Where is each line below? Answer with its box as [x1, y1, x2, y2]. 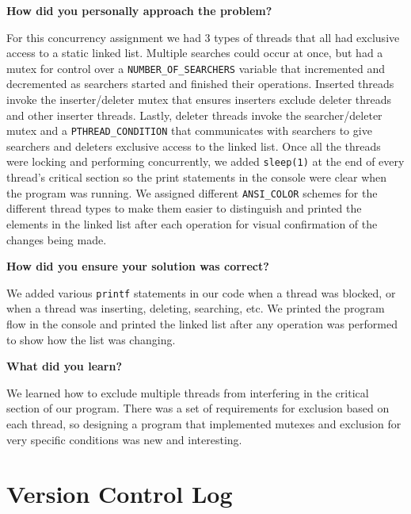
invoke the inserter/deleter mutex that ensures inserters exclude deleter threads [6, 91, 392, 108]
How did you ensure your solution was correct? [6, 258, 269, 274]
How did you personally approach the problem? [6, 2, 272, 18]
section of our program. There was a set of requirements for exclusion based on [6, 400, 390, 416]
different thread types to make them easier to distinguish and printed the [6, 200, 362, 217]
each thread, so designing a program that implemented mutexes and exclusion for [6, 415, 401, 432]
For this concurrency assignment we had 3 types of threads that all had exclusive [6, 29, 400, 45]
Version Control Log [6, 478, 233, 510]
